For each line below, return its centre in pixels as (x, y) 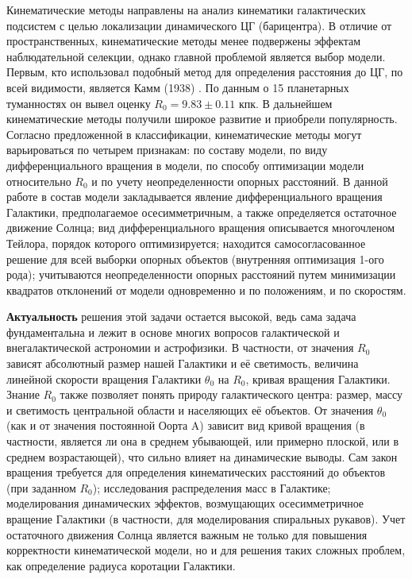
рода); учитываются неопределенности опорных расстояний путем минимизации (201, 274)
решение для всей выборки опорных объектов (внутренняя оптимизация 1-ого (195, 259)
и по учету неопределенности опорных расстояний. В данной (240, 181)
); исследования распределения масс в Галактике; (212, 487)
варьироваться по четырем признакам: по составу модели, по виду (167, 150)
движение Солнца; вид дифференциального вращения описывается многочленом (201, 228)
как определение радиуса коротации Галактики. (121, 565)
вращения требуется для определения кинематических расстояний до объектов (196, 472)
